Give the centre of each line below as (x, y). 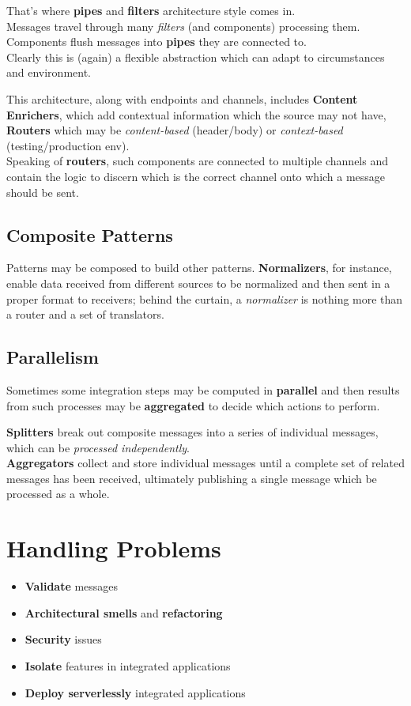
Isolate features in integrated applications (128, 665)
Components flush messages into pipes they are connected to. (156, 42)
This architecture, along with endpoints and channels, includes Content (182, 98)
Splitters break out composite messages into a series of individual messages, (192, 432)
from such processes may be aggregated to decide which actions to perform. (193, 405)
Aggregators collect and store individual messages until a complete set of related (205, 463)
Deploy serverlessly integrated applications (135, 692)
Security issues (63, 639)
